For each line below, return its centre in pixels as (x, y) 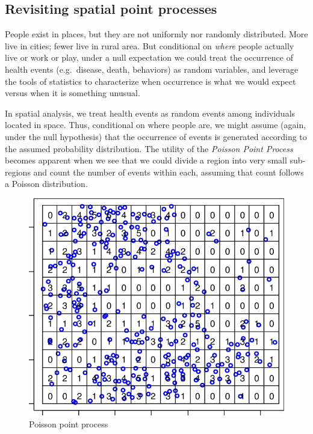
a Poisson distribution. (46, 184)
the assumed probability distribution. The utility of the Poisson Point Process (149, 148)
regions (18, 172)
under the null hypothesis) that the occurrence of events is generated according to (156, 136)
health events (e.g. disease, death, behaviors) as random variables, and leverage (152, 69)
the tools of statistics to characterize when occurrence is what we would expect (150, 81)
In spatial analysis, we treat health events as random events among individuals (150, 113)
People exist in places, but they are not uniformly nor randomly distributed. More (156, 34)
